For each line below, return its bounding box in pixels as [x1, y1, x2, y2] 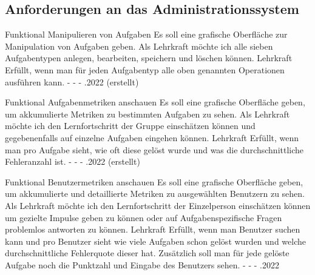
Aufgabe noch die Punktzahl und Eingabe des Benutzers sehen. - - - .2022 [5, 258, 280, 271]
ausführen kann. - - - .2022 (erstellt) [5, 75, 139, 88]
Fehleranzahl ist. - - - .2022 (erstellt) [5, 155, 140, 168]
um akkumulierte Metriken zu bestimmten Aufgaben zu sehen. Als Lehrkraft [5, 107, 290, 120]
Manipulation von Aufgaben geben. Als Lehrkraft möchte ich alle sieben [5, 39, 273, 52]
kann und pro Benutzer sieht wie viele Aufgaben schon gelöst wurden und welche [5, 234, 306, 247]
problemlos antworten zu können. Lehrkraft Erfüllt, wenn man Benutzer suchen [5, 223, 300, 236]
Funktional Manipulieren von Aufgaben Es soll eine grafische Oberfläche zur [5, 28, 288, 41]
